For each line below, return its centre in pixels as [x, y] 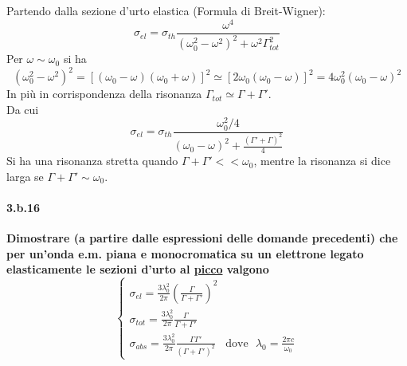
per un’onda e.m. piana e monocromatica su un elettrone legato [185, 253]
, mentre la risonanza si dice [322, 161]
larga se [25, 176]
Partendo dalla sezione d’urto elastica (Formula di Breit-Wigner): [166, 10]
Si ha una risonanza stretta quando [92, 161]
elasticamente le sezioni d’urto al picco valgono [138, 269]
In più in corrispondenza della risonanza [104, 94]
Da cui [23, 109]
